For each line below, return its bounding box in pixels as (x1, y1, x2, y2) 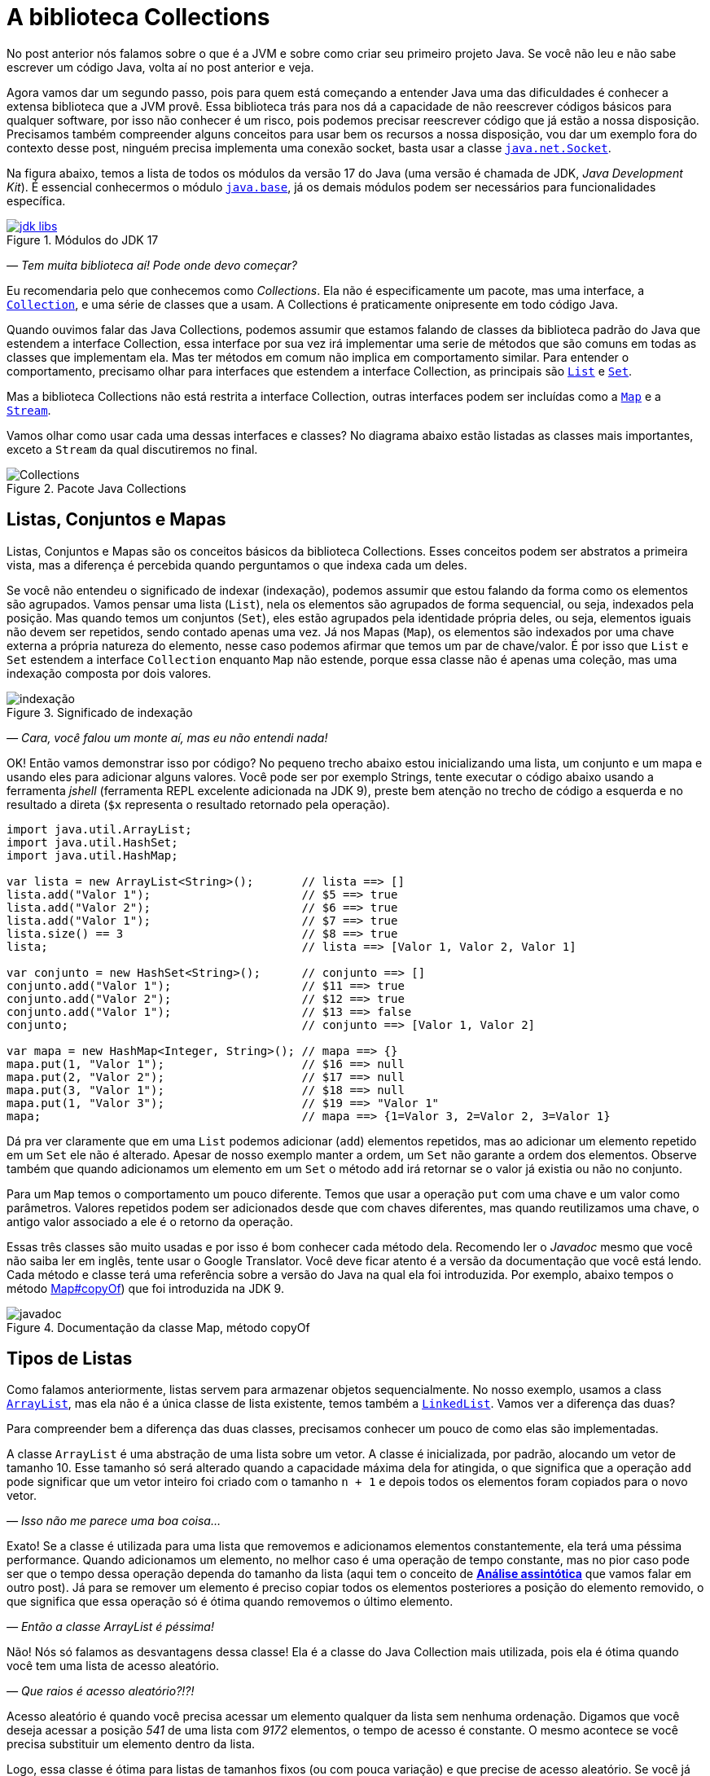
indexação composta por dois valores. (7, 666, 212, 680)
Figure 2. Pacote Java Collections (7, 481, 186, 495)
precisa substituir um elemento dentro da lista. (7, 1737, 256, 1752)
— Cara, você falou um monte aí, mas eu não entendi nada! (7, 730, 328, 745)
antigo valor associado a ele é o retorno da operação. (7, 1214, 293, 1229)
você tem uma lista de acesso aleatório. (7, 1659, 220, 1673)
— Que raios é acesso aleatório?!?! (7, 1684, 195, 1699)
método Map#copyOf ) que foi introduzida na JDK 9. (7, 1281, 284, 1295)
